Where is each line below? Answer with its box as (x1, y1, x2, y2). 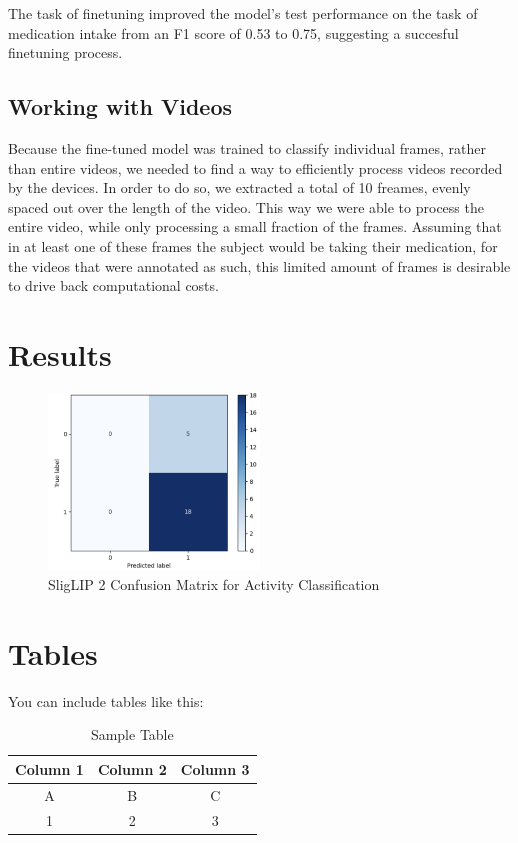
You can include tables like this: (8, 690, 204, 711)
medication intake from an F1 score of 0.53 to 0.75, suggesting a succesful (8, 22, 459, 43)
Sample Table (90, 724, 174, 745)
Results (8, 333, 112, 374)
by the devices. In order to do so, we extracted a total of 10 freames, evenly (8, 177, 471, 198)
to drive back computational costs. (8, 275, 219, 296)
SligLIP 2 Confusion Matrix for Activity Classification (48, 573, 380, 594)
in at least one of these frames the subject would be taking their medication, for (8, 235, 498, 256)
